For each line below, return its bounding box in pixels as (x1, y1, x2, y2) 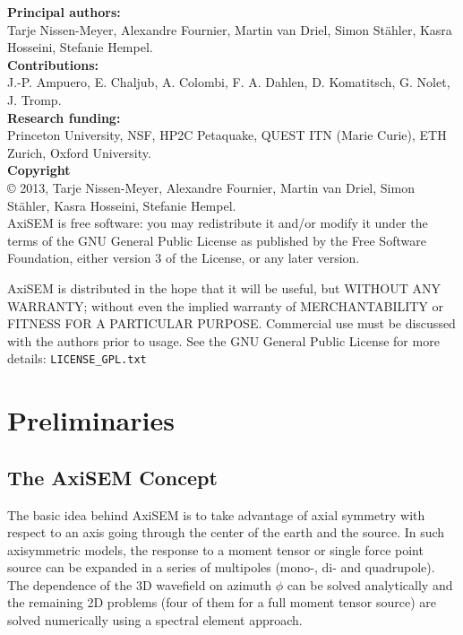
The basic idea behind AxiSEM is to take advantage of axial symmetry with (7, 505, 425, 524)
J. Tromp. (7, 90, 62, 109)
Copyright (7, 161, 71, 179)
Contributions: (7, 55, 99, 74)
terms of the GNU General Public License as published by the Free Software (7, 231, 426, 249)
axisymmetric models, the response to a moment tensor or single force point (7, 540, 424, 559)
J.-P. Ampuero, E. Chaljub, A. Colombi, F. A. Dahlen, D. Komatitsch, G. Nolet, (7, 73, 450, 91)
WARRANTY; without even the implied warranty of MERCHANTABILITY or (7, 296, 444, 315)
